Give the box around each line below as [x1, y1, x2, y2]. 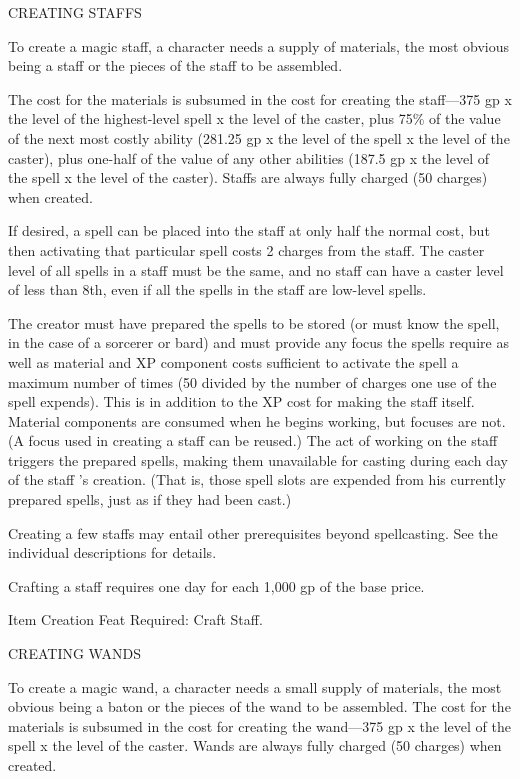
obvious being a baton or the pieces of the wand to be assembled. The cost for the [8, 696, 511, 717]
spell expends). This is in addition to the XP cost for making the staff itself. [8, 391, 475, 412]
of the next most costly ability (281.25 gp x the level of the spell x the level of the [8, 127, 510, 148]
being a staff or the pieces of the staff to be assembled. [8, 55, 343, 76]
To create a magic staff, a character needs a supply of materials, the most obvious [8, 35, 510, 56]
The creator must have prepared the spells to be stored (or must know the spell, [8, 312, 500, 333]
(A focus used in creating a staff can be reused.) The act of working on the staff [8, 430, 498, 451]
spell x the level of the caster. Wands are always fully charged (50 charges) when [8, 735, 502, 756]
